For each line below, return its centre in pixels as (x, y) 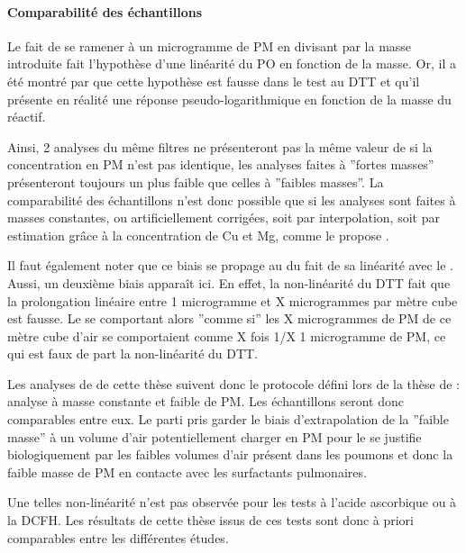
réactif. (27, 117)
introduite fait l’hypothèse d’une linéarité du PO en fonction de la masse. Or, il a (232, 63)
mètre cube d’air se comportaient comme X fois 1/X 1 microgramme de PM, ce (227, 335)
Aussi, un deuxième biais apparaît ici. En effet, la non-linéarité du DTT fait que (229, 282)
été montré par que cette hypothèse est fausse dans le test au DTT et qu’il (214, 81)
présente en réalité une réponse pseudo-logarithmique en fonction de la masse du (229, 99)
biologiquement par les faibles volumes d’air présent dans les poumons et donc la (230, 454)
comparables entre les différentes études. (118, 537)
